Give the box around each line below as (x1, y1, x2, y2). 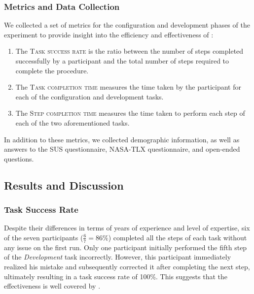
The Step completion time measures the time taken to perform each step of (15, 108, 245, 118)
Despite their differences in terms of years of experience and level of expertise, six (4, 223, 250, 233)
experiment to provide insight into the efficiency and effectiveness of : (4, 29, 214, 39)
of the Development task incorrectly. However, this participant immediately (4, 252, 231, 262)
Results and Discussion (4, 177, 124, 193)
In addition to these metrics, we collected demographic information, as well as (4, 134, 240, 144)
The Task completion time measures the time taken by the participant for (15, 82, 241, 92)
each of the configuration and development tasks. (15, 91, 164, 101)
